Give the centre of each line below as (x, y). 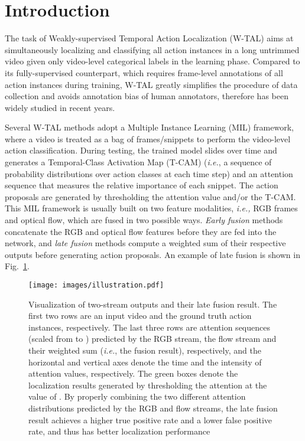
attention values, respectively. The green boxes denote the (133, 373)
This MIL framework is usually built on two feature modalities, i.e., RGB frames (151, 208)
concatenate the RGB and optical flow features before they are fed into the (141, 231)
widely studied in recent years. (60, 107)
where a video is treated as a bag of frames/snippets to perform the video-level (148, 138)
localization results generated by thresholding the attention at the (148, 385)
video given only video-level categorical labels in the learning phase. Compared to (152, 61)
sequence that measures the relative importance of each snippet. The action (142, 185)
